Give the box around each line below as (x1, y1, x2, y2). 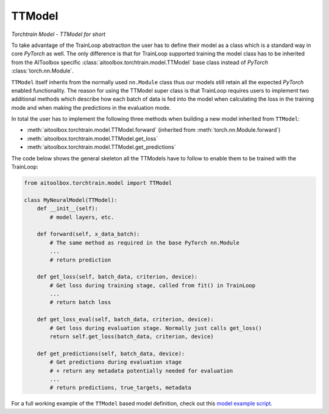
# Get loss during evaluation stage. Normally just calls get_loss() (49, 324, 262, 332)
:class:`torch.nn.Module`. (11, 67, 74, 74)
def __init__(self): (37, 205, 99, 212)
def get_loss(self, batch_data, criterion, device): (37, 273, 198, 280)
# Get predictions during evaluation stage (49, 359, 182, 366)
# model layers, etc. (49, 213, 115, 221)
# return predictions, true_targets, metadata (49, 384, 191, 391)
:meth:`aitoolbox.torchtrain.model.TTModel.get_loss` (26, 135, 158, 142)
